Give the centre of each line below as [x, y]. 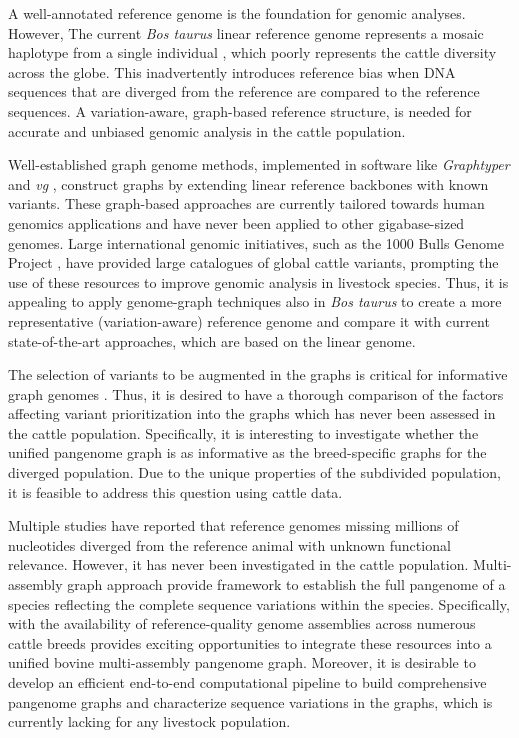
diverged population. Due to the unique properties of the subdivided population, [254, 472]
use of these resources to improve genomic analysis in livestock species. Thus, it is [258, 281]
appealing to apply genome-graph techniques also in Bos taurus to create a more [255, 301]
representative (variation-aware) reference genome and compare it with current [249, 320]
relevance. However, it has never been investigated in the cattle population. [238, 564]
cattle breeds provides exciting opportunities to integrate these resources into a [250, 642]
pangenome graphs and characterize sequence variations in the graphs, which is [250, 701]
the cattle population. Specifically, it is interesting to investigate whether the [243, 432]
